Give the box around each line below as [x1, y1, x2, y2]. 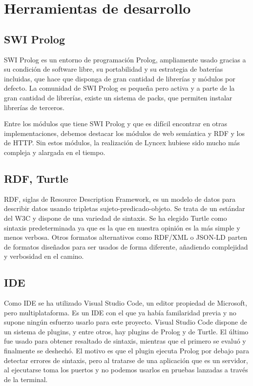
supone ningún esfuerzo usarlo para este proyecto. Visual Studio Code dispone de [4, 317, 247, 327]
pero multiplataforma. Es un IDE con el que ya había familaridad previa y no [4, 307, 236, 317]
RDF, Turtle [4, 171, 68, 186]
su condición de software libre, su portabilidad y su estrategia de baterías [4, 64, 223, 74]
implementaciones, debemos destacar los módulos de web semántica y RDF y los [4, 128, 245, 138]
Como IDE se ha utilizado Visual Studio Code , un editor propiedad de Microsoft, [4, 298, 247, 308]
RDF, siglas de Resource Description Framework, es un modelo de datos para [4, 193, 235, 204]
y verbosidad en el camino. [4, 251, 84, 261]
